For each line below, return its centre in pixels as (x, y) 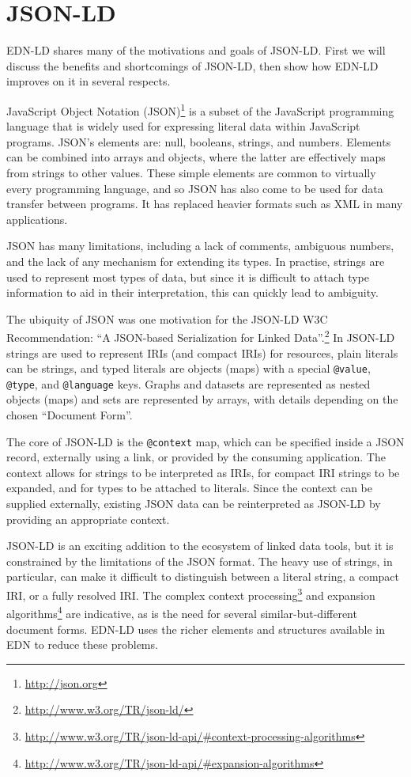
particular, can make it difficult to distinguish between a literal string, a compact (203, 576)
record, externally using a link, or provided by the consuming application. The (196, 457)
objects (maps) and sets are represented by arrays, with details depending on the (202, 399)
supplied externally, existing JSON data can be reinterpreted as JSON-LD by (194, 504)
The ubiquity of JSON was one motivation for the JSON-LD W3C (167, 318)
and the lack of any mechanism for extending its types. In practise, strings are (196, 261)
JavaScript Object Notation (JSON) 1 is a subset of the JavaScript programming (200, 109)
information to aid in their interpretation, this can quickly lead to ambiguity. (192, 292)
